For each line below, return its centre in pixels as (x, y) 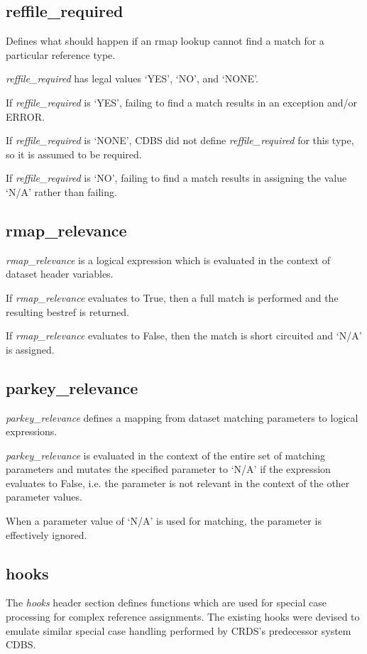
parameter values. (44, 497)
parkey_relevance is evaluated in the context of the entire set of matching (165, 455)
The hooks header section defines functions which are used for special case (166, 603)
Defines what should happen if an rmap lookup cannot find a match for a (165, 41)
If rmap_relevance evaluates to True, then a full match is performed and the (172, 297)
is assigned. (30, 349)
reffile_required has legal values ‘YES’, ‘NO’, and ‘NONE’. (132, 78)
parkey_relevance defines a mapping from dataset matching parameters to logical (182, 417)
